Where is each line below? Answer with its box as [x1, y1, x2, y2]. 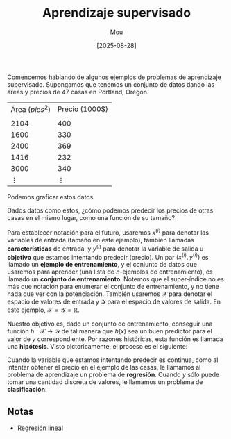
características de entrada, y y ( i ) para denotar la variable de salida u [7, 243, 204, 253]
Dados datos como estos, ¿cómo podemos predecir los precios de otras [7, 206, 214, 215]
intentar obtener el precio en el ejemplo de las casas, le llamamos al [7, 363, 201, 372]
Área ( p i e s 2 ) [10, 103, 51, 115]
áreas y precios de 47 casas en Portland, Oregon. [7, 88, 149, 96]
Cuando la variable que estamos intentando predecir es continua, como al [7, 356, 219, 364]
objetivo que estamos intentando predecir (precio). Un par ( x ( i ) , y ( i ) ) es [7, 251, 209, 261]
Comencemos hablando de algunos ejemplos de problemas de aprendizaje [7, 73, 221, 81]
